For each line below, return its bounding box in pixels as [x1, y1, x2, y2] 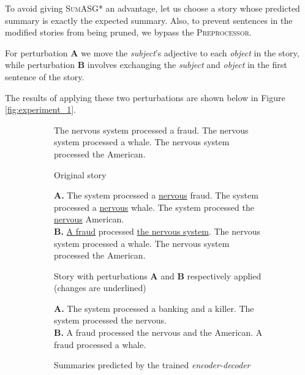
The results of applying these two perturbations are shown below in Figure [5, 91, 285, 104]
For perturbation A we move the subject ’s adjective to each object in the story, [5, 46, 299, 59]
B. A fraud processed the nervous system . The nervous [54, 224, 260, 237]
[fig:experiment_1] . [5, 103, 76, 116]
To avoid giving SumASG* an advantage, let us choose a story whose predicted [5, 2, 300, 14]
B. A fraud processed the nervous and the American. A [54, 326, 263, 339]
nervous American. [54, 213, 124, 225]
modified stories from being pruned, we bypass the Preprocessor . [5, 26, 252, 39]
